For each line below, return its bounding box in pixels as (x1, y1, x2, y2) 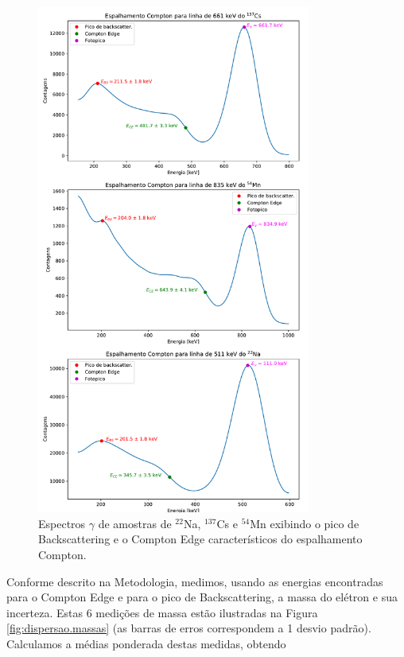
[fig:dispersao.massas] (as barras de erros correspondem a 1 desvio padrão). (6, 620, 371, 636)
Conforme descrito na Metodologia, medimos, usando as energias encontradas (6, 573, 383, 589)
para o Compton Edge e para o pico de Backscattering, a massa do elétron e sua (6, 589, 398, 605)
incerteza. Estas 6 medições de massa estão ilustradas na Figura (6, 604, 318, 620)
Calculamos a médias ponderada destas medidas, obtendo (6, 635, 286, 651)
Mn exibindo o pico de (250, 515, 359, 531)
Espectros (38, 515, 86, 531)
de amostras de (98, 515, 172, 531)
